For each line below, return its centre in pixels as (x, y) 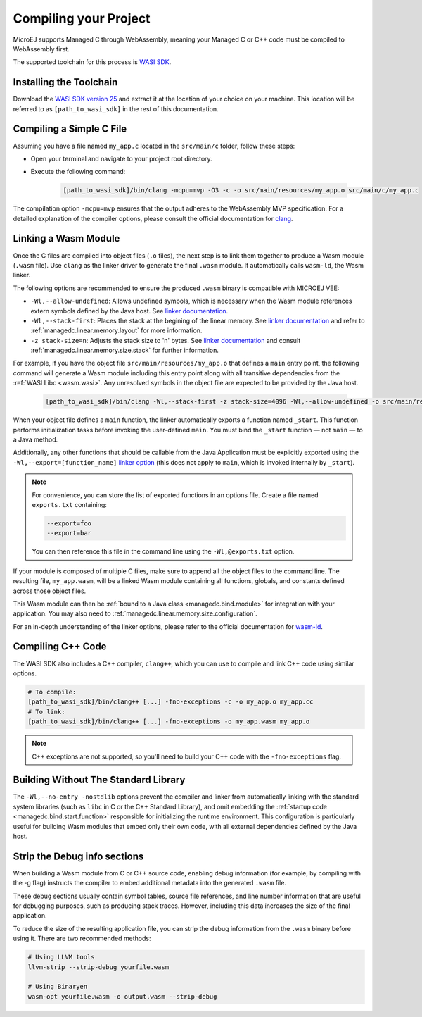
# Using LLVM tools (61, 957)
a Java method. (36, 439)
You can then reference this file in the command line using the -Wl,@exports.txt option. (163, 551)
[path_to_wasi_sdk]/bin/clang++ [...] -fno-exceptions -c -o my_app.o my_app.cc (171, 702)
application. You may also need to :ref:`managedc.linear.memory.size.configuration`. (135, 613)
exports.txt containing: (69, 504)
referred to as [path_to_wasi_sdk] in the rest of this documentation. (116, 108)
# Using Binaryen (58, 987)
